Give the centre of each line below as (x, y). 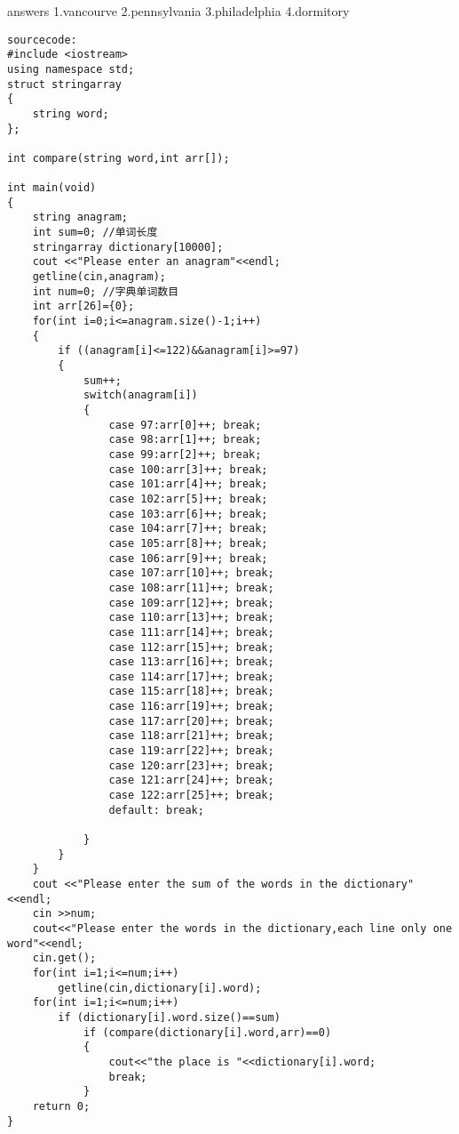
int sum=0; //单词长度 (95, 233)
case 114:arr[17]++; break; (191, 676)
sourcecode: (42, 40)
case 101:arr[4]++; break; (188, 484)
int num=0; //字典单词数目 (106, 291)
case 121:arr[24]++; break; (191, 780)
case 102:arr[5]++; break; (188, 499)
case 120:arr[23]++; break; (191, 765)
